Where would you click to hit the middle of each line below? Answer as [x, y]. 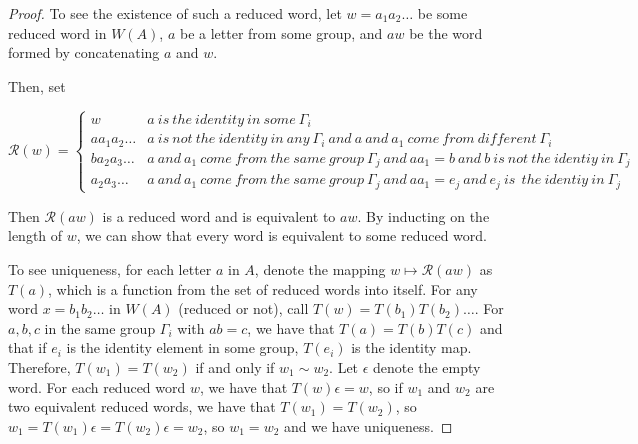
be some [442, 13]
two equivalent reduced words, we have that [142, 406]
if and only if [235, 366]
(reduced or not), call [243, 308]
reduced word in [57, 32]
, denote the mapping [320, 268]
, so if [385, 386]
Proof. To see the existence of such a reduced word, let [175, 13]
